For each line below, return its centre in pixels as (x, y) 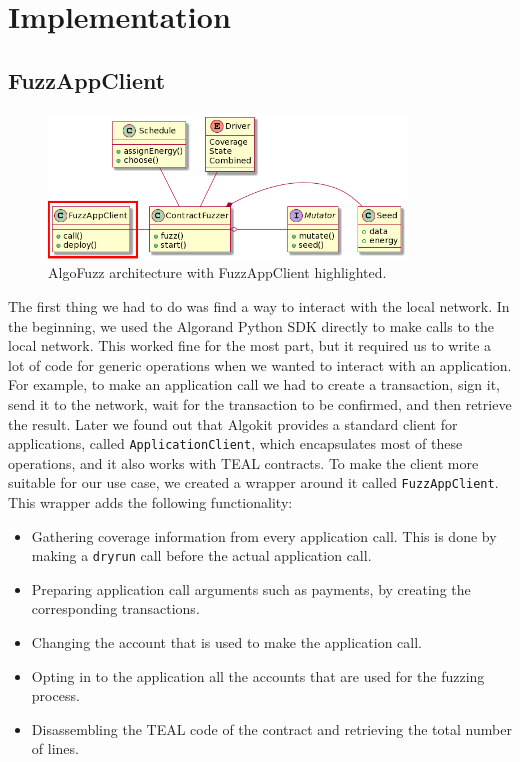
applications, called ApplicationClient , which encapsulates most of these (235, 443)
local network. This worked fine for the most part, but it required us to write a (250, 345)
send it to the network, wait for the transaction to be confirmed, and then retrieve (260, 403)
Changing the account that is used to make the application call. (227, 642)
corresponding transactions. (115, 608)
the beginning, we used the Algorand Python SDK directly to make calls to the (251, 325)
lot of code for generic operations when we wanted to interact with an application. (260, 364)
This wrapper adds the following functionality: (150, 502)
